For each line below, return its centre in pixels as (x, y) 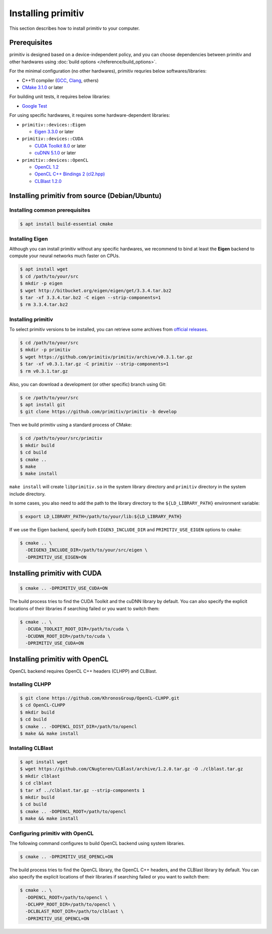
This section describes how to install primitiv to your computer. (75, 28)
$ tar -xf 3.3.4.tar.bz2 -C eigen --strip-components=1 (90, 297)
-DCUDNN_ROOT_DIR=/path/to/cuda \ (68, 636)
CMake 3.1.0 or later (43, 87)
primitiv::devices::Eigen (54, 125)
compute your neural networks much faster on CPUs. (65, 256)
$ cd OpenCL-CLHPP (43, 705)
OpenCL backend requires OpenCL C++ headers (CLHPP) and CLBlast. (83, 671)
